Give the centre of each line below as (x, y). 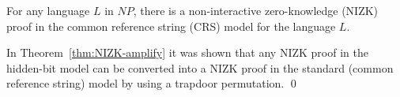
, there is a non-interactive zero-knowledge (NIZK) (256, 10)
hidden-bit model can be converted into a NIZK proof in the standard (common (200, 67)
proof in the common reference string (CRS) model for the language (171, 26)
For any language (48, 10)
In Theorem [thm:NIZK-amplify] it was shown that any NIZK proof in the (187, 52)
